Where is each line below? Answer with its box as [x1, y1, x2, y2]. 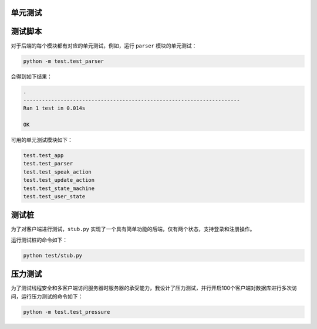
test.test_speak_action [23, 168, 92, 175]
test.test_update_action [23, 177, 95, 184]
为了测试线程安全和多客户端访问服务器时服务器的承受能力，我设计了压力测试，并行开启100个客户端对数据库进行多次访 [11, 284, 298, 291]
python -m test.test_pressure [23, 308, 110, 315]
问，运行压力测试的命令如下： [11, 293, 83, 300]
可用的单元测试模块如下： [11, 137, 73, 144]
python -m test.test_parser [23, 57, 104, 65]
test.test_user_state [23, 193, 86, 199]
